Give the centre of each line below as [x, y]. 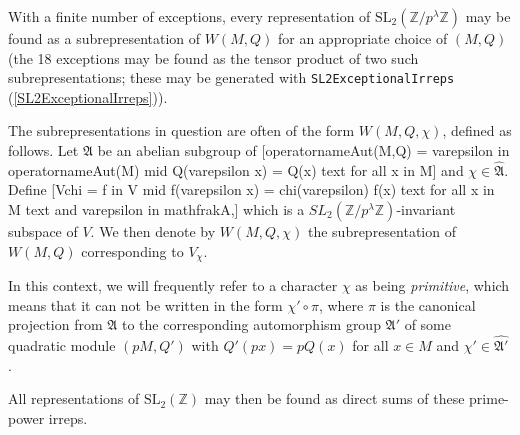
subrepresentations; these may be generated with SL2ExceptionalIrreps [231, 77]
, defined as [477, 130]
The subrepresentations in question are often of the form [181, 130]
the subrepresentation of [381, 231]
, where [341, 304]
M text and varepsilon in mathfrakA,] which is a [156, 209]
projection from [55, 324]
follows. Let [43, 150]
